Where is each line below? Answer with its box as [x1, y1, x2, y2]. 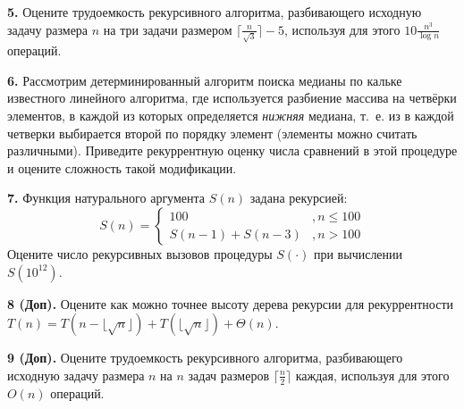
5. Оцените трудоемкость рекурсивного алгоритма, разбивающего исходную [7, 3, 422, 21]
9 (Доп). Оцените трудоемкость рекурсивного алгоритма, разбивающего [7, 348, 403, 367]
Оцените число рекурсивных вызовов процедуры [7, 245, 273, 263]
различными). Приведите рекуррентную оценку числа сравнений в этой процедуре [7, 141, 458, 160]
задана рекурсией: [249, 188, 348, 207]
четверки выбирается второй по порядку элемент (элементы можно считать [7, 123, 418, 142]
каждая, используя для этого [295, 365, 450, 384]
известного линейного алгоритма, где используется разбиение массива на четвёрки [7, 88, 457, 107]
